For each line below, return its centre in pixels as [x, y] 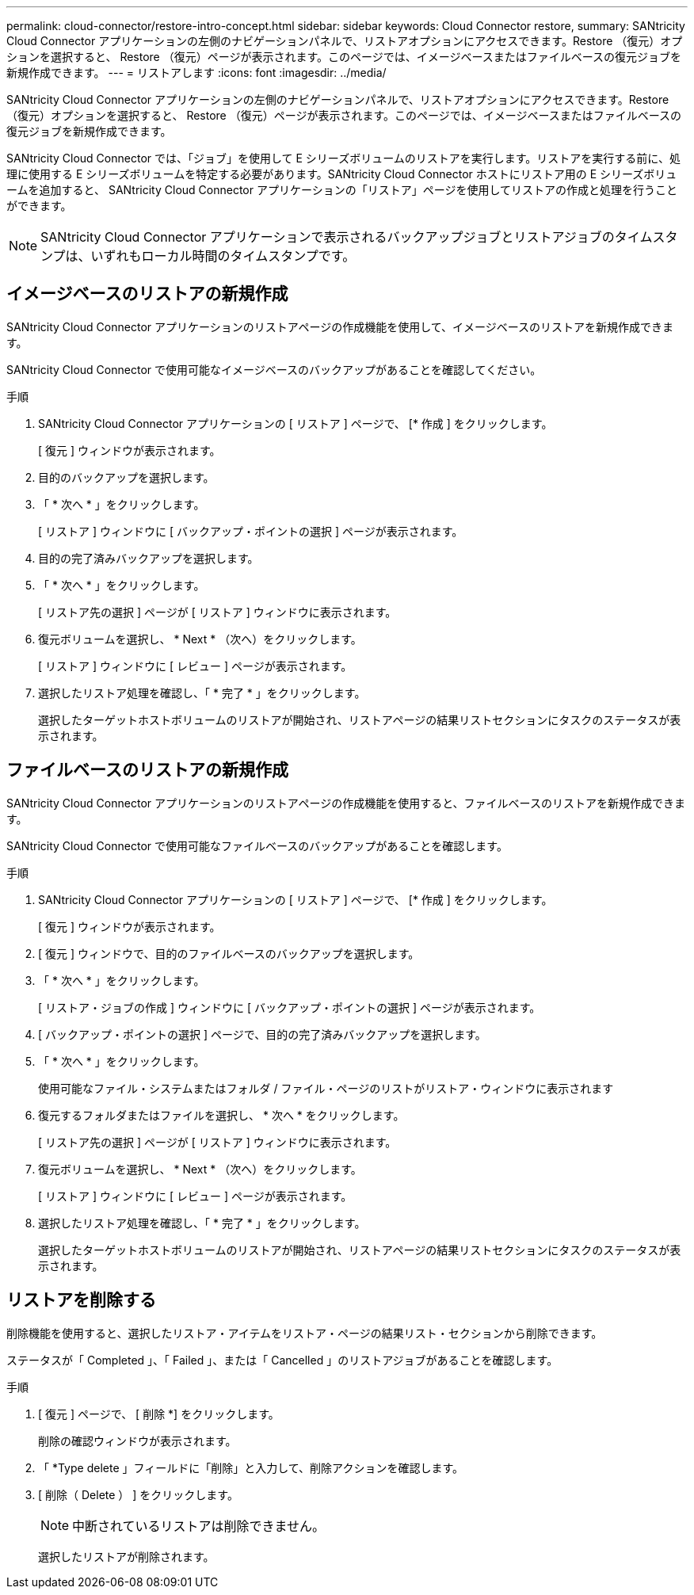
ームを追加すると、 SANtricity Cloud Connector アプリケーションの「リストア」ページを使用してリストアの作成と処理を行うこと [342, 190]
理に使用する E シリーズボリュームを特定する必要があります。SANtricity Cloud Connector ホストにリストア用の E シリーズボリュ [342, 174]
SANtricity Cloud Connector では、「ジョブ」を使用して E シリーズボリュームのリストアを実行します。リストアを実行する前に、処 [343, 158]
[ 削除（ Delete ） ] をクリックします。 [138, 1494]
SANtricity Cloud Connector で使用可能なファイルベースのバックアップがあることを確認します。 [257, 845]
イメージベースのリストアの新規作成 [147, 294]
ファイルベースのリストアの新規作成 [147, 770]
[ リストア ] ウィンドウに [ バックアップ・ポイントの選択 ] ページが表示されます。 [251, 531]
